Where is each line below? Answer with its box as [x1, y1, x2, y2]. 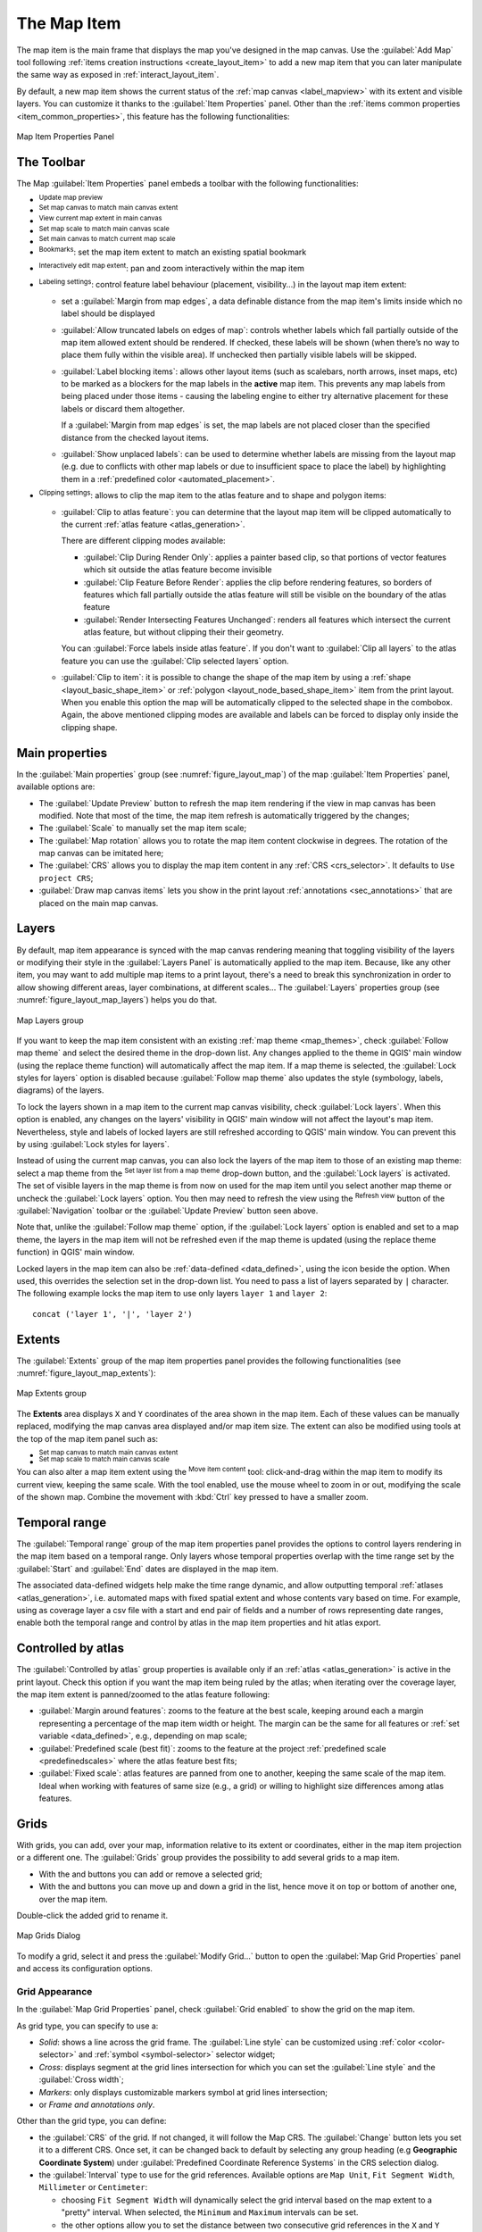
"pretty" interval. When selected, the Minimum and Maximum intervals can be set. [61, 2207, 359, 2218]
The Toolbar [16, 154, 86, 170]
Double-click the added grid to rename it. [16, 1911, 169, 1920]
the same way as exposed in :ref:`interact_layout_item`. [16, 70, 220, 80]
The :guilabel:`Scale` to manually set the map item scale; [38, 822, 247, 834]
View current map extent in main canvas [38, 213, 162, 222]
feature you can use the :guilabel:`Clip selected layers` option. [61, 655, 289, 666]
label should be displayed [61, 308, 155, 319]
